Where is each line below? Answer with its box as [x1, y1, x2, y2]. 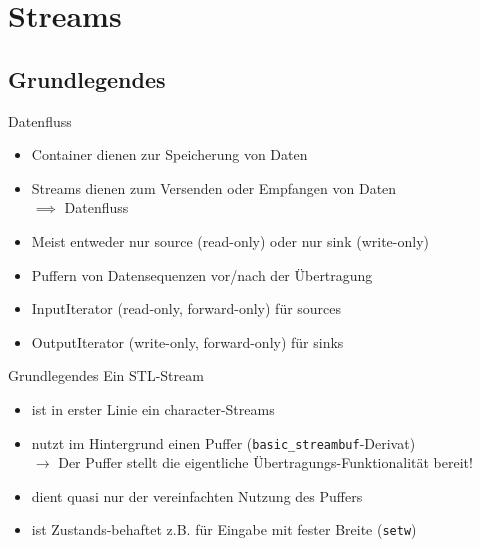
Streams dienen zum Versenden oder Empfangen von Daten [31, 177, 397, 198]
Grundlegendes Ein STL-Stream [8, 365, 204, 386]
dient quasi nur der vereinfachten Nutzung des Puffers [31, 485, 363, 506]
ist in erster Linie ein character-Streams [31, 398, 275, 419]
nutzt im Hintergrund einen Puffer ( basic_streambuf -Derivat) [31, 432, 416, 453]
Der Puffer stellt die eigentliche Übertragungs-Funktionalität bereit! [58, 452, 473, 473]
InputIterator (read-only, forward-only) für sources [31, 298, 342, 319]
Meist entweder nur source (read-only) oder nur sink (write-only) [31, 230, 429, 251]
